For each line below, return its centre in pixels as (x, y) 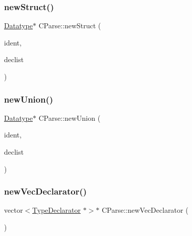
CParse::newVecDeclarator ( (145, 210)
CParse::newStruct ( (70, 26)
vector (14, 210)
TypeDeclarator (56, 210)
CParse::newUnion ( (70, 117)
